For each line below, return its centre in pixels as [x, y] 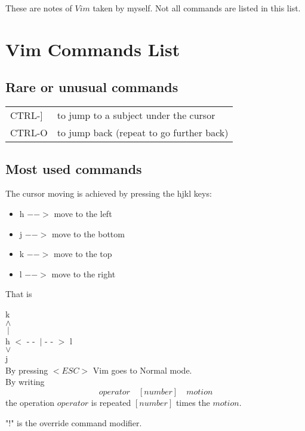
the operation [30, 402]
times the [193, 402]
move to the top [83, 254]
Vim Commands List [93, 49]
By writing [25, 382]
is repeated [111, 402]
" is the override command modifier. [76, 422]
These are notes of [39, 8]
